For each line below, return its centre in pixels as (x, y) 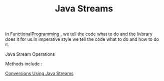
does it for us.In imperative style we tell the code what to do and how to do (82, 39)
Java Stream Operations (30, 54)
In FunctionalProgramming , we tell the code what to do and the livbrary (79, 34)
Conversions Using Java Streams (39, 74)
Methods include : (24, 64)
